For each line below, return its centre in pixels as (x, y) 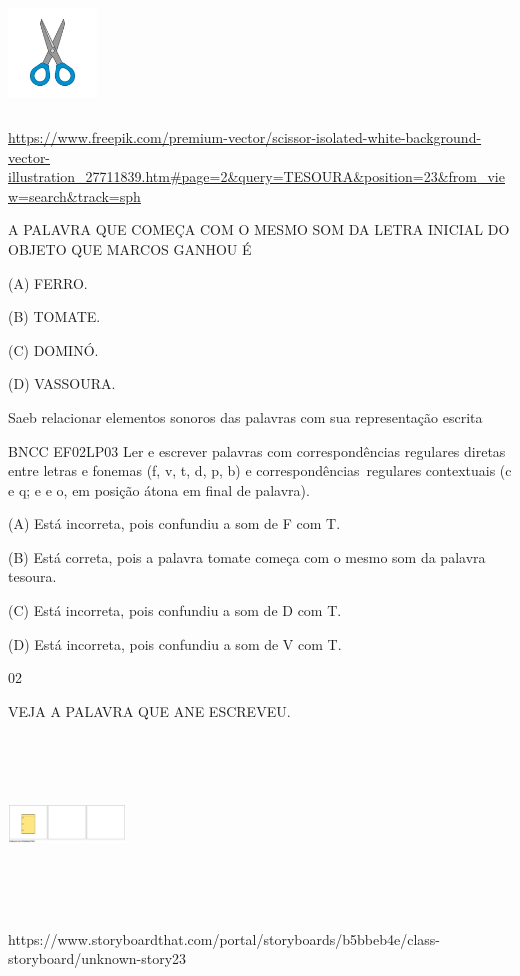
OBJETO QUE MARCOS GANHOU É (130, 248)
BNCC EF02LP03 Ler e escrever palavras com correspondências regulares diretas (257, 450)
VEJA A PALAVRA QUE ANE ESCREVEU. (149, 710)
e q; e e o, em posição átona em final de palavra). (159, 489)
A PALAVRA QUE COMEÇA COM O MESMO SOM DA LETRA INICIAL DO (259, 229)
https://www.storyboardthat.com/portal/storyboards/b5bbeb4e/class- (224, 938)
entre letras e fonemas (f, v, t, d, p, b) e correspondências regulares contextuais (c (260, 470)
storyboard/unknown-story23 (97, 958)
